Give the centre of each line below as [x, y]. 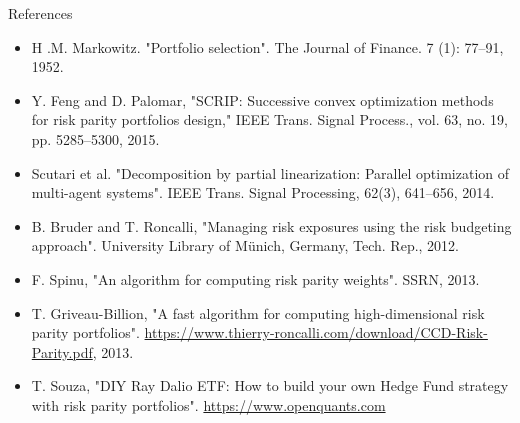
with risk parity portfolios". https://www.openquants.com [208, 404]
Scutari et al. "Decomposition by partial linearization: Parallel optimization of [270, 172]
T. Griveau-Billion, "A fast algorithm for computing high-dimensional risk [258, 312]
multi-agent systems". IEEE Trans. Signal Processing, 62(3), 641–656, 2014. [263, 192]
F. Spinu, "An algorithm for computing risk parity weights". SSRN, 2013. [255, 278]
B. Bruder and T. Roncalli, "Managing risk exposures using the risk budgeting [271, 225]
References [40, 13]
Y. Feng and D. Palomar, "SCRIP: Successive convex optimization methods [262, 99]
